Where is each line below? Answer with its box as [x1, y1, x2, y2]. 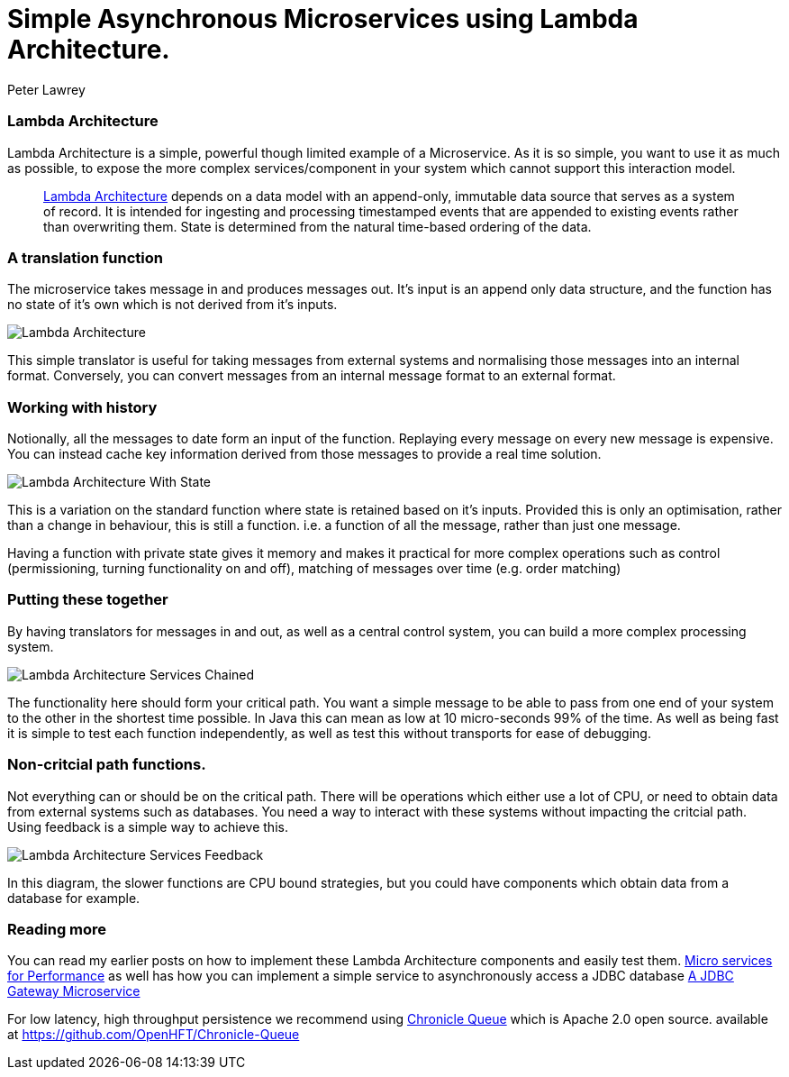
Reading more [7, 919, 107, 938]
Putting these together [7, 590, 168, 609]
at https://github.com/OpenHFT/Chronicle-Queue [7, 1027, 300, 1043]
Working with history [7, 397, 158, 416]
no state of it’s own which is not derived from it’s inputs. [7, 297, 338, 313]
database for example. [7, 890, 141, 906]
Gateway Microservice [7, 983, 141, 999]
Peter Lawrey [7, 81, 86, 97]
